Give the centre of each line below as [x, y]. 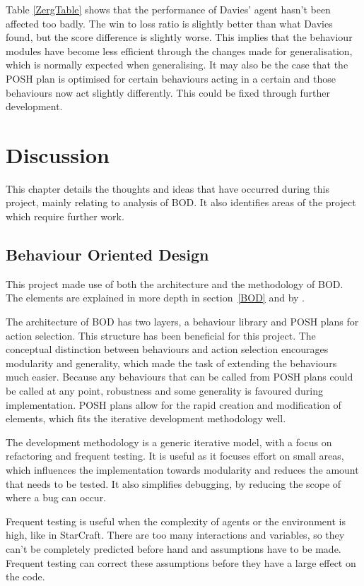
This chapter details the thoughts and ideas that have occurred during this [168, 188]
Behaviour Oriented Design [107, 255]
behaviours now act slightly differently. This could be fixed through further [168, 92]
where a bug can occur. [56, 497]
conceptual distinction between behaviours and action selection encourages [167, 349]
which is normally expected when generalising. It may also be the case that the [177, 65]
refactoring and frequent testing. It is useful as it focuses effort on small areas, [175, 456]
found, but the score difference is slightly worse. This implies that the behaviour [179, 37]
